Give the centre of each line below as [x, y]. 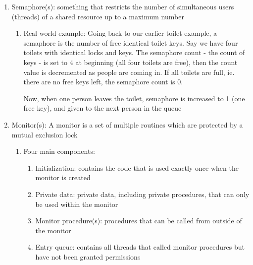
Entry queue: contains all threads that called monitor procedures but [140, 247]
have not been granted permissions [88, 256]
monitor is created [63, 177]
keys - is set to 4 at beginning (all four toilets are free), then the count [130, 62]
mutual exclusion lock [45, 134]
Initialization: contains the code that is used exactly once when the [137, 167]
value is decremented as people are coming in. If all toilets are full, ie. [129, 72]
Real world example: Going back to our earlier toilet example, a [120, 33]
